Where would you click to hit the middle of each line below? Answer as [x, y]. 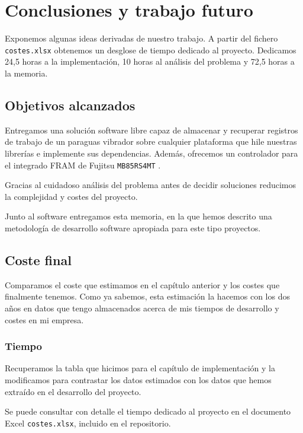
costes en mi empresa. [44, 319]
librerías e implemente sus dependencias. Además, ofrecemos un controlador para [151, 153]
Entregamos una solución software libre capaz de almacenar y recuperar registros [151, 130]
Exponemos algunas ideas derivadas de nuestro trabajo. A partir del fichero [141, 38]
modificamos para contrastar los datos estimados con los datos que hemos [138, 379]
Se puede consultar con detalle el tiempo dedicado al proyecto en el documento [148, 411]
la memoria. [26, 73]
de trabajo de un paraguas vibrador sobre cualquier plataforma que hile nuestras [151, 141]
